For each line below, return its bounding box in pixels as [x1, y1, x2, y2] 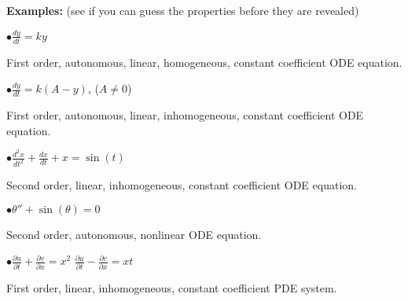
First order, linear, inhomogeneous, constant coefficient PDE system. [6, 279, 337, 295]
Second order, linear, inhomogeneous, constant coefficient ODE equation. [6, 177, 357, 193]
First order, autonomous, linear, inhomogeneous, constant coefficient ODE [6, 107, 364, 123]
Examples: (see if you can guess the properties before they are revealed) [6, 2, 359, 18]
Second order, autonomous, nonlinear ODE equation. [6, 226, 262, 242]
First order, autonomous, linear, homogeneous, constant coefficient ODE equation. [6, 53, 402, 70]
